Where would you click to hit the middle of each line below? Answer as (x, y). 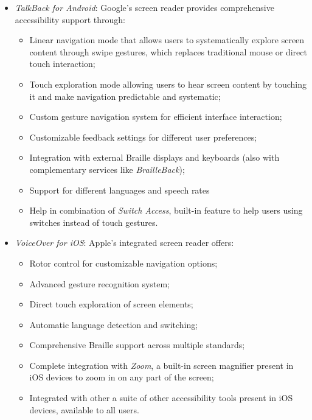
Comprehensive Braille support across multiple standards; (137, 345)
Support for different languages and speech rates (120, 190)
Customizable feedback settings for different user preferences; (143, 137)
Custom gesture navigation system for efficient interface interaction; (156, 117)
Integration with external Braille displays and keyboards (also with (154, 157)
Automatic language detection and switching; (114, 324)
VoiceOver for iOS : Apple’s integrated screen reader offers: (124, 243)
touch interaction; (62, 64)
